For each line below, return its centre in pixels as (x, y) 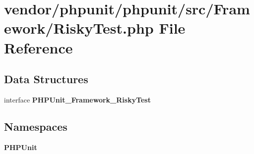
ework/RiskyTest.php (79, 28)
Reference (38, 47)
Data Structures (46, 79)
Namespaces (36, 126)
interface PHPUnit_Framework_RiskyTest (77, 99)
